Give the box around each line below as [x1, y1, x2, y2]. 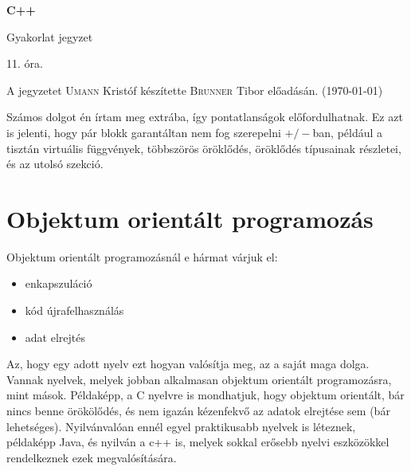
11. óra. [6, 55, 43, 72]
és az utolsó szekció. [6, 155, 104, 172]
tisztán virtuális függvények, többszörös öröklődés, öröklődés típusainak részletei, [6, 139, 401, 156]
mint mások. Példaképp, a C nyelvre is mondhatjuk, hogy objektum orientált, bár [6, 387, 405, 403]
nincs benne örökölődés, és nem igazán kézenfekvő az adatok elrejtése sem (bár [6, 402, 390, 419]
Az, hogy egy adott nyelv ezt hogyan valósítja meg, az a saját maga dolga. [6, 355, 370, 372]
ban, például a [312, 124, 383, 140]
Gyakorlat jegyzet [6, 28, 93, 45]
